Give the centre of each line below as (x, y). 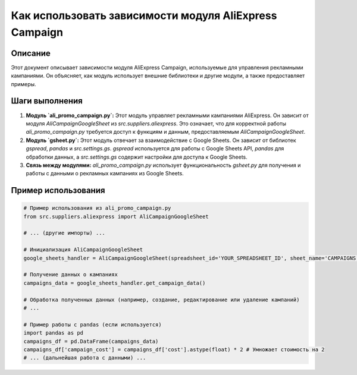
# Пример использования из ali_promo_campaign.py (97, 208)
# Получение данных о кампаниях (71, 275)
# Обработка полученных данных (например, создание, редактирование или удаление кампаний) (162, 300)
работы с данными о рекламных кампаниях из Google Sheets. (105, 174)
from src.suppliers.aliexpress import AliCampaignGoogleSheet (116, 216)
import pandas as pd (53, 333)
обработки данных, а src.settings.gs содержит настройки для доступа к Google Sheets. (137, 157)
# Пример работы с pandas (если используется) (93, 324)
